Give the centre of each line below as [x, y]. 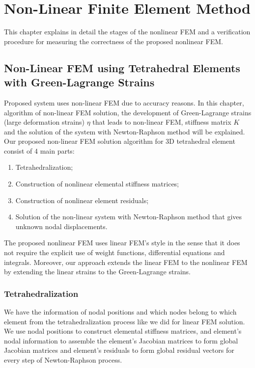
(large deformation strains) [44, 122]
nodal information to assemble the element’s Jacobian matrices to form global [121, 340]
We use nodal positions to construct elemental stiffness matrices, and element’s [123, 331]
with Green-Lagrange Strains [79, 82]
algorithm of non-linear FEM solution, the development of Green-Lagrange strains [128, 112]
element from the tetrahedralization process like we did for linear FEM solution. [125, 321]
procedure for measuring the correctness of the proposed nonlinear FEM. [113, 41]
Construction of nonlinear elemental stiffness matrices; [97, 184]
